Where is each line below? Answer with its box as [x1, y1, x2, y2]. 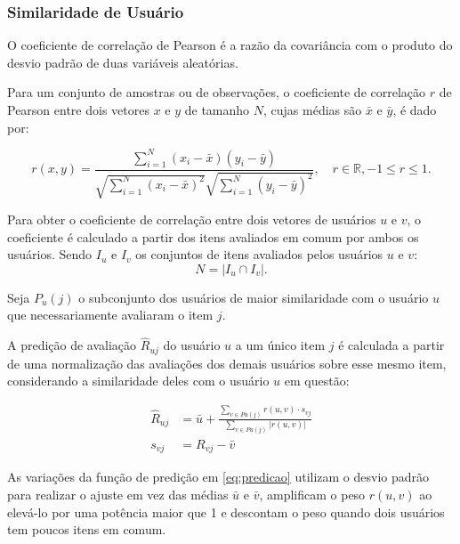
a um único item [235, 336, 326, 354]
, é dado [392, 101, 437, 118]
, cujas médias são [263, 101, 362, 118]
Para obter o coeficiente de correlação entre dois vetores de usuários [7, 210, 376, 229]
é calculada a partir [338, 336, 445, 354]
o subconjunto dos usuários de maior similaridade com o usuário [78, 288, 429, 306]
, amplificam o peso [259, 485, 366, 504]
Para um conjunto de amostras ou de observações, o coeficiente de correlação [7, 83, 426, 101]
